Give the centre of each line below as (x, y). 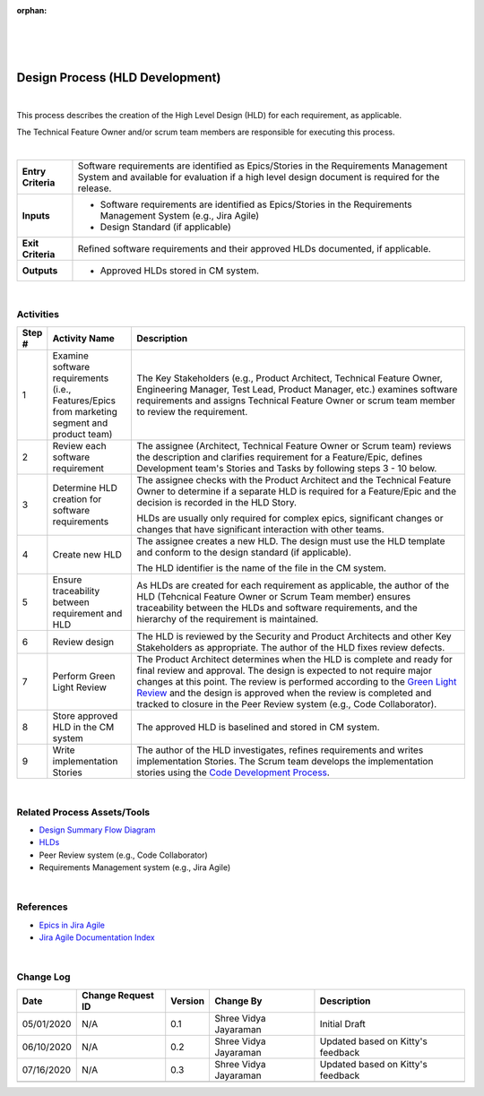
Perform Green (84, 676)
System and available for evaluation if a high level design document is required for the (259, 177)
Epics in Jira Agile (72, 925)
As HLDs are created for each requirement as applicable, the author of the (293, 585)
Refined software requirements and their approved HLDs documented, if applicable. (255, 248)
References (42, 907)
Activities (38, 315)
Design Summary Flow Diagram (97, 830)
